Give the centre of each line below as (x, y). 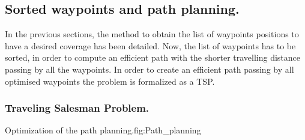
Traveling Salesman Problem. (77, 108)
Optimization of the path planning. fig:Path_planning (103, 130)
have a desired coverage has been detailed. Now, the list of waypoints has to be (150, 45)
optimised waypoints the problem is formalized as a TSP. (110, 81)
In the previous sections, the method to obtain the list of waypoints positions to (152, 34)
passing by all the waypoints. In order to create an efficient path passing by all (149, 69)
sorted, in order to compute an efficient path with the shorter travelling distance (153, 57)
